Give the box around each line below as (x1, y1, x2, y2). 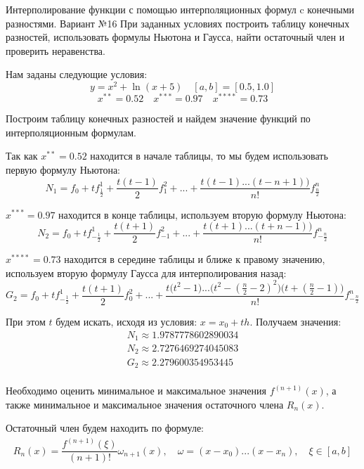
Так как (6, 148, 38, 163)
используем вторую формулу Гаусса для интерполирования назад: (6, 265, 287, 280)
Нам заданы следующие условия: (6, 67, 148, 82)
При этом (6, 314, 46, 328)
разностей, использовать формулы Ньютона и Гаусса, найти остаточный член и (6, 30, 345, 44)
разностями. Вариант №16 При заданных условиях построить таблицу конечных (6, 15, 350, 30)
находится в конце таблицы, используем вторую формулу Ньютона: (58, 207, 346, 221)
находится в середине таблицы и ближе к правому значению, (64, 252, 325, 266)
